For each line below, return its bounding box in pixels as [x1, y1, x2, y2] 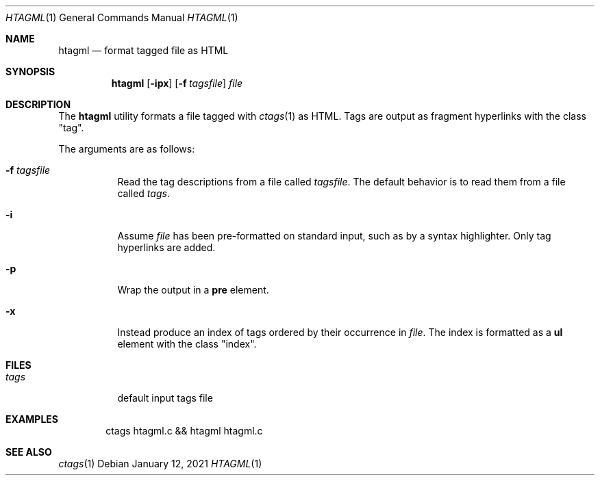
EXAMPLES [5, 413, 58, 425]
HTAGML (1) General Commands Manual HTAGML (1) [5, 12, 238, 23]
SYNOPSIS [5, 66, 55, 77]
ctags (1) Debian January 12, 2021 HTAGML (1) [58, 458, 262, 469]
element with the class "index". [117, 338, 257, 350]
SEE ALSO [5, 446, 52, 458]
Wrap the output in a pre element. [117, 284, 269, 296]
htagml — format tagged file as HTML [58, 44, 229, 56]
